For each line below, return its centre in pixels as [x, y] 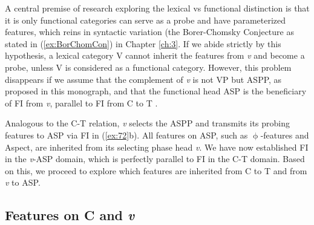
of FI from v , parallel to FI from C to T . [81, 103]
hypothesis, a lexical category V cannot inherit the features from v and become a [155, 55]
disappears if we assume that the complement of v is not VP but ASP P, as [143, 79]
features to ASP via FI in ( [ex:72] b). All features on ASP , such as [126, 135]
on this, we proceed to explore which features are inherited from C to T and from [156, 170]
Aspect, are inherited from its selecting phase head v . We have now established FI [157, 147]
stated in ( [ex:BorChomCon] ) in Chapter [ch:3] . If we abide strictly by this [143, 43]
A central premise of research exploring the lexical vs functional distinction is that [157, 8]
